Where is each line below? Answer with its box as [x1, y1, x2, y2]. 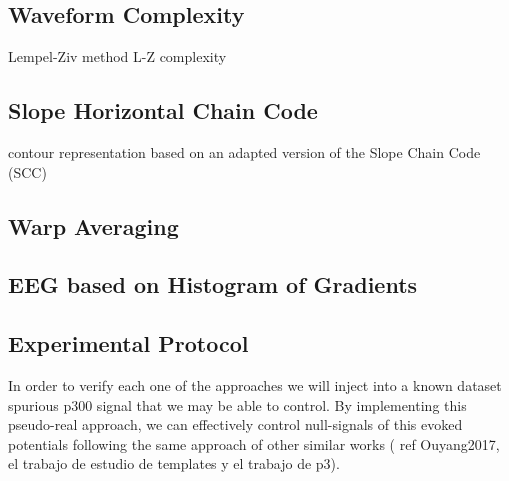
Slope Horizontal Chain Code [8, 95, 318, 126]
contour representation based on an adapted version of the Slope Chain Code [8, 142, 481, 162]
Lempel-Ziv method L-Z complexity [8, 46, 227, 67]
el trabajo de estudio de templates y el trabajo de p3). [8, 453, 340, 474]
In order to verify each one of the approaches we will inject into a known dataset [8, 374, 502, 395]
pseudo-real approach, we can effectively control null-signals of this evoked [8, 414, 463, 435]
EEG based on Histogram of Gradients [8, 269, 418, 300]
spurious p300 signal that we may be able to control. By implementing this [8, 394, 467, 415]
